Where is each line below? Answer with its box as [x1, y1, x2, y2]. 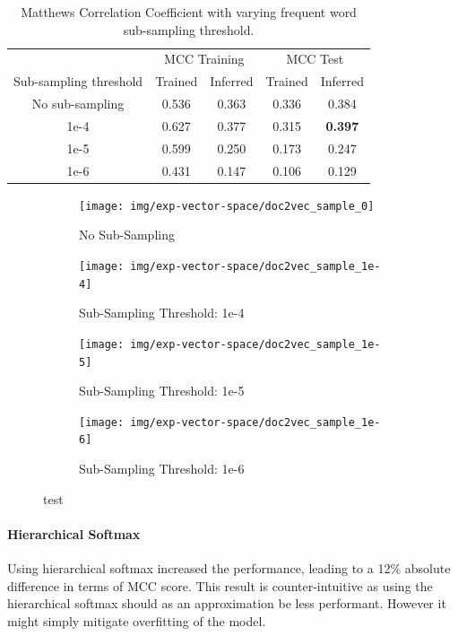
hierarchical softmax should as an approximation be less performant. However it [7, 594, 446, 613]
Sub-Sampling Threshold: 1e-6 [79, 459, 245, 478]
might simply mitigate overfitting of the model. [7, 611, 266, 630]
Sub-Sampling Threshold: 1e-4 [79, 303, 245, 322]
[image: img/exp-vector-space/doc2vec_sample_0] [79, 199, 375, 213]
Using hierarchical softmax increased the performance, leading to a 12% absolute [7, 559, 451, 578]
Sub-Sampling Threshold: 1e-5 [79, 381, 245, 400]
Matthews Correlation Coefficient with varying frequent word [21, 3, 357, 21]
